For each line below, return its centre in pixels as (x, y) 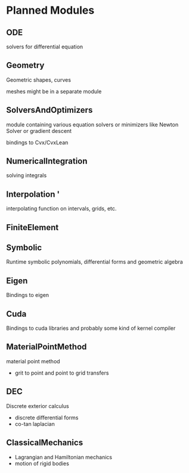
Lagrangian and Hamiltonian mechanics (63, 457)
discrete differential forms (47, 418)
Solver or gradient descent (39, 131)
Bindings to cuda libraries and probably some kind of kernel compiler (91, 328)
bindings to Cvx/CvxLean (37, 142)
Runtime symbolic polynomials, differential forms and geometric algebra (94, 262)
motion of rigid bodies (42, 463)
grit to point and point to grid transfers (62, 373)
